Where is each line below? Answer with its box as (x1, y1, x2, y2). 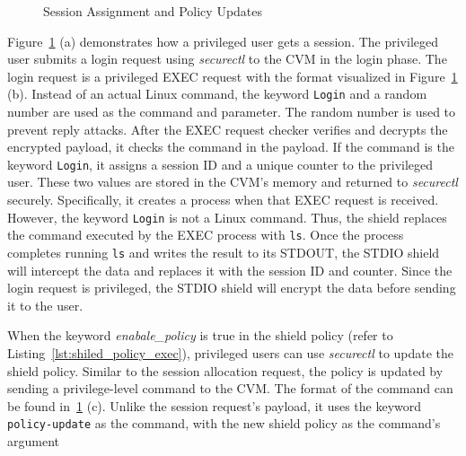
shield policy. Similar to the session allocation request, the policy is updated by (7, 361, 444, 380)
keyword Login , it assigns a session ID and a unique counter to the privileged (7, 154, 434, 173)
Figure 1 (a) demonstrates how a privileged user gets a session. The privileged (7, 31, 439, 50)
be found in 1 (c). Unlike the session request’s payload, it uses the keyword (7, 396, 422, 415)
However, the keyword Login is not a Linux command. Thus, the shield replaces (7, 207, 447, 226)
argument (7, 432, 59, 451)
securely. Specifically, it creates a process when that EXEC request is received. (7, 190, 439, 209)
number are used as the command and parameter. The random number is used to (7, 102, 456, 121)
